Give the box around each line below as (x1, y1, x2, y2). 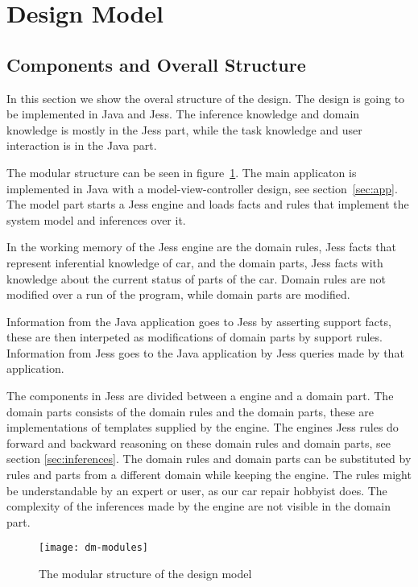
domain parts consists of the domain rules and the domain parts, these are (6, 403, 375, 420)
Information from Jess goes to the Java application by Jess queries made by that (6, 344, 404, 361)
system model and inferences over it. (6, 211, 186, 228)
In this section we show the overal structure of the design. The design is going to (6, 89, 405, 106)
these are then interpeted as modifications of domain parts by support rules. (6, 329, 383, 345)
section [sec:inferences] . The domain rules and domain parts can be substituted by (6, 450, 412, 467)
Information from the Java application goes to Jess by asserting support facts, (6, 312, 391, 329)
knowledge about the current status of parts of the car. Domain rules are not (6, 270, 386, 287)
